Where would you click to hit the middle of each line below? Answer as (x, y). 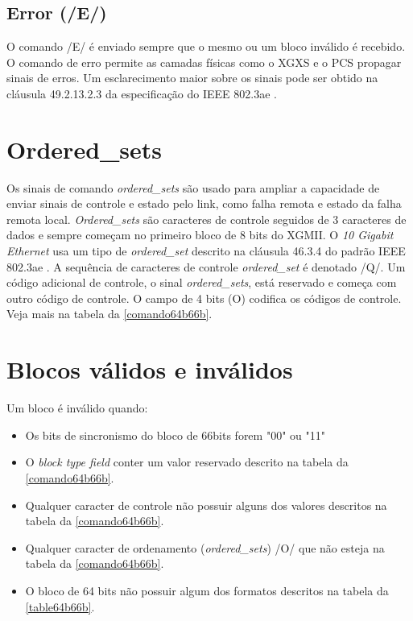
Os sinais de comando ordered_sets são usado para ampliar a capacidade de (193, 187)
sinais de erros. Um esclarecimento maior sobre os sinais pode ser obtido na (192, 78)
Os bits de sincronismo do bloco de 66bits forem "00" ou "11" (175, 435)
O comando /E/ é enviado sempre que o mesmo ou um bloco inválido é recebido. (206, 46)
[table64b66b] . (60, 606)
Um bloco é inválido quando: (77, 408)
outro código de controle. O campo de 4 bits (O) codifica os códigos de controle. (204, 298)
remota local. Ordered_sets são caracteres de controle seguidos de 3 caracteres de (206, 219)
